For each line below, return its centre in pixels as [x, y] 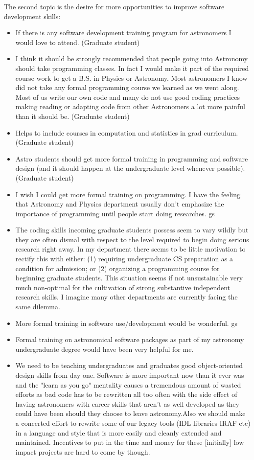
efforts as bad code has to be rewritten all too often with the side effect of [126, 394]
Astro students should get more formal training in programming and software [132, 158]
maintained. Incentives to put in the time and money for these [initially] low [130, 442]
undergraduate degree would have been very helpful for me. [104, 349]
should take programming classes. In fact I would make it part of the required [132, 68]
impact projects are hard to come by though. [83, 451]
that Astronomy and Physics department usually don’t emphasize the [120, 204]
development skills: [32, 16]
